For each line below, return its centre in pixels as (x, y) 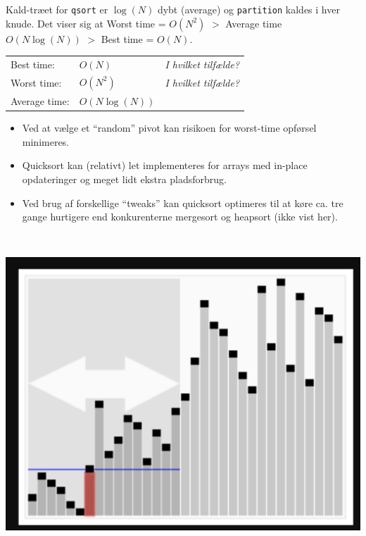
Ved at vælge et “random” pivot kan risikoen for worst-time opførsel (169, 128)
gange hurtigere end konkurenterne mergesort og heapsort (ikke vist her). (180, 217)
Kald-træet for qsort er (57, 9)
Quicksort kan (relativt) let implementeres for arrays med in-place (165, 165)
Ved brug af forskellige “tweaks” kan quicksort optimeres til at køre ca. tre (183, 202)
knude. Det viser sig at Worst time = (86, 23)
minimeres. (46, 141)
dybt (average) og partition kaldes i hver (248, 9)
